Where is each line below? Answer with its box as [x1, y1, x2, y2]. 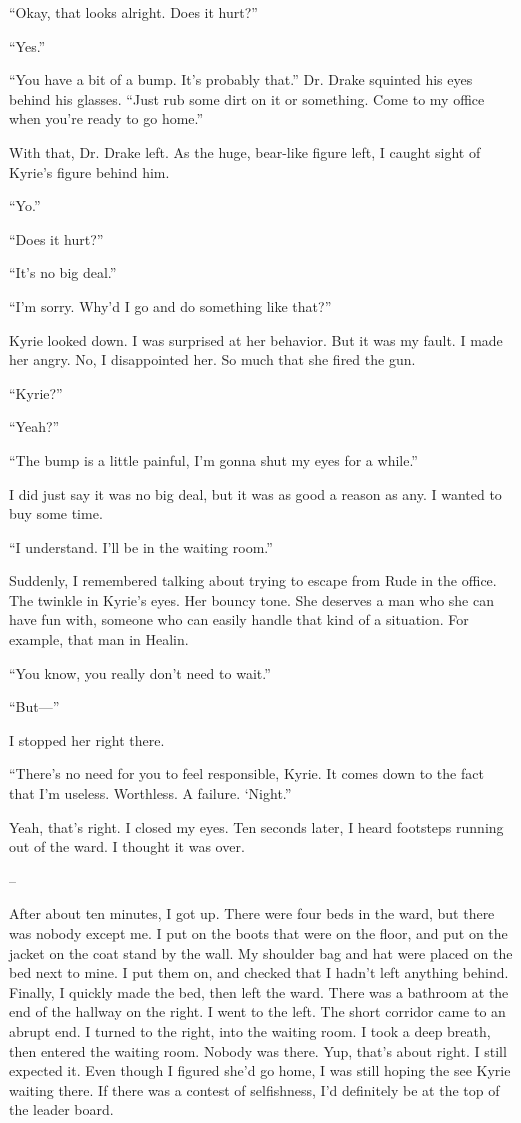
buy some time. [9, 503, 103, 524]
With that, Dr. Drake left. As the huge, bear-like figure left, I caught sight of [9, 141, 481, 162]
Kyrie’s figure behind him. [9, 161, 170, 182]
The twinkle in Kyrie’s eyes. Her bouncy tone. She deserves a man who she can [9, 589, 494, 610]
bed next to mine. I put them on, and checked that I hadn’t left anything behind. [9, 962, 509, 983]
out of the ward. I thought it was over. [9, 836, 245, 857]
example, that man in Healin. [9, 629, 189, 650]
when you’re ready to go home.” [9, 108, 204, 129]
